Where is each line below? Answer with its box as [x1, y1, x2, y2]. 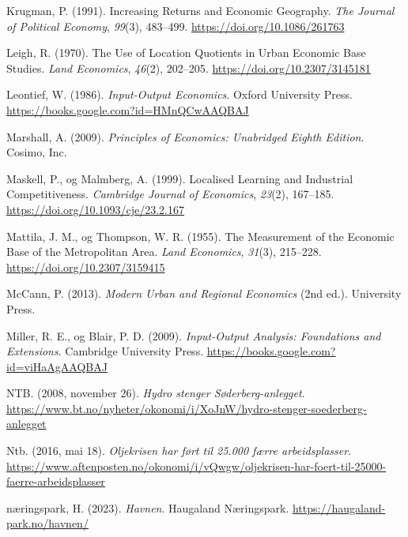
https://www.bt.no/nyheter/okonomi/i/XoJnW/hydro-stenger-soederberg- [6, 400, 367, 416]
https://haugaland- [292, 499, 386, 516]
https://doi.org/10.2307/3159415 [6, 258, 165, 275]
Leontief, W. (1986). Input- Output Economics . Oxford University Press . [6, 86, 353, 103]
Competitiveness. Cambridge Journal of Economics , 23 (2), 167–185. [6, 186, 334, 202]
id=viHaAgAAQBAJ [6, 358, 108, 374]
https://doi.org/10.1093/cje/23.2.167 [6, 201, 184, 217]
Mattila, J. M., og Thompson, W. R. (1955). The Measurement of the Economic [6, 227, 395, 244]
